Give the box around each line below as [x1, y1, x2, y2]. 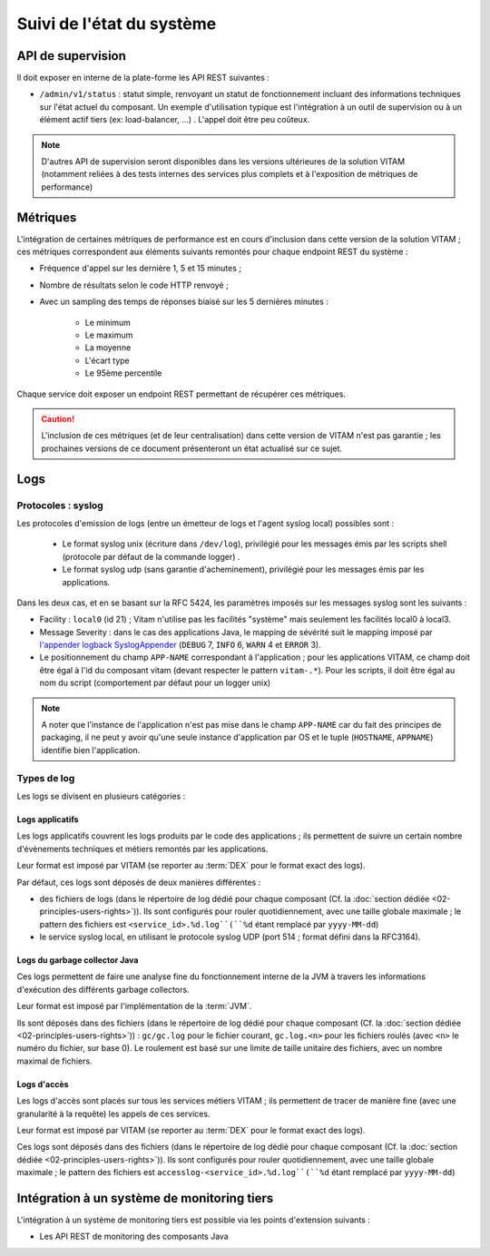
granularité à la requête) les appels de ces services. [16, 1108, 211, 1119]
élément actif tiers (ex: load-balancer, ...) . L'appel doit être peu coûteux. [39, 114, 310, 125]
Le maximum [84, 329, 133, 340]
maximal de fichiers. [16, 1055, 93, 1066]
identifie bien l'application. [41, 744, 141, 755]
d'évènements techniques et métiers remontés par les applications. [16, 843, 269, 854]
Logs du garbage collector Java [16, 955, 139, 966]
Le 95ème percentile [84, 368, 162, 378]
